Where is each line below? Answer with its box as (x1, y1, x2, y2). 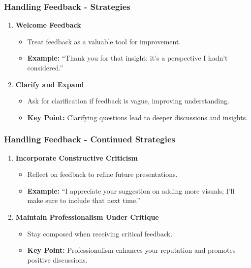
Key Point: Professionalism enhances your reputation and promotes (27, 245, 236, 255)
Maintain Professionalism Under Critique (15, 211, 159, 222)
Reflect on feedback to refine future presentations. (27, 169, 178, 179)
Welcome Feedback (15, 20, 81, 30)
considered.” (27, 63, 63, 72)
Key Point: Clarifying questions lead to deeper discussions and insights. (27, 112, 248, 122)
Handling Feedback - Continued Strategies (4, 133, 175, 145)
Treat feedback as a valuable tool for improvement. (27, 36, 181, 46)
